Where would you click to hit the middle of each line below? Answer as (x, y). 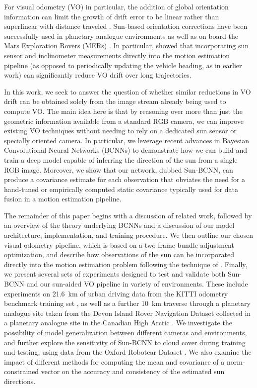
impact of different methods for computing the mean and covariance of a (114, 361)
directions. (20, 381)
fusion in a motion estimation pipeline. (63, 199)
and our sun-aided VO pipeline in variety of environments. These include (137, 284)
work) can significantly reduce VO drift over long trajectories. (98, 75)
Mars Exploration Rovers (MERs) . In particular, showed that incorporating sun (127, 46)
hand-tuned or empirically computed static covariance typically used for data (121, 189)
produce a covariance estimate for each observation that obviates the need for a (125, 179)
